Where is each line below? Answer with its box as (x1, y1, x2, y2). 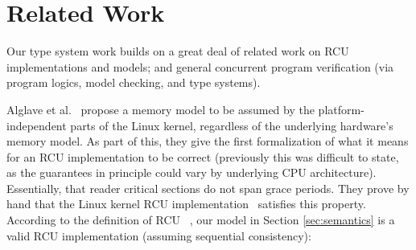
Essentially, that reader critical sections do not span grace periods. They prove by (6, 179, 410, 196)
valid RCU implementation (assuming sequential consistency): (6, 227, 311, 244)
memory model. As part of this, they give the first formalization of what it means (6, 133, 409, 150)
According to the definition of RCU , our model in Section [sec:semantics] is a (6, 211, 395, 228)
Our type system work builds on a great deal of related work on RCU (6, 43, 349, 59)
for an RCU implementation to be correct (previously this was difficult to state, (6, 148, 399, 165)
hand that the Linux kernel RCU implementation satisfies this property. (6, 195, 366, 212)
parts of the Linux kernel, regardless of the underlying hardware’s (70, 117, 393, 133)
